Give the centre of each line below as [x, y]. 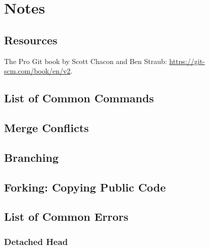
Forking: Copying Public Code [85, 187]
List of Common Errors [66, 216]
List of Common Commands [79, 98]
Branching [31, 157]
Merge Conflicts [46, 127]
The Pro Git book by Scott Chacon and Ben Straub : [86, 61]
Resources [31, 40]
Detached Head [36, 241]
